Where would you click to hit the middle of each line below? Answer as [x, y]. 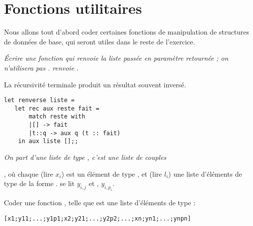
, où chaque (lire [29, 173]
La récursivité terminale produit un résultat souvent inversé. [95, 84]
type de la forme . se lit [39, 183]
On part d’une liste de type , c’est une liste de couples [85, 157]
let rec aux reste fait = [57, 108]
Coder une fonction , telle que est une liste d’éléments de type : [100, 202]
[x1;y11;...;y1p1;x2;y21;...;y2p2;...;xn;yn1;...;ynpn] [98, 218]
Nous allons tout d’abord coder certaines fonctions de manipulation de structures [126, 32]
